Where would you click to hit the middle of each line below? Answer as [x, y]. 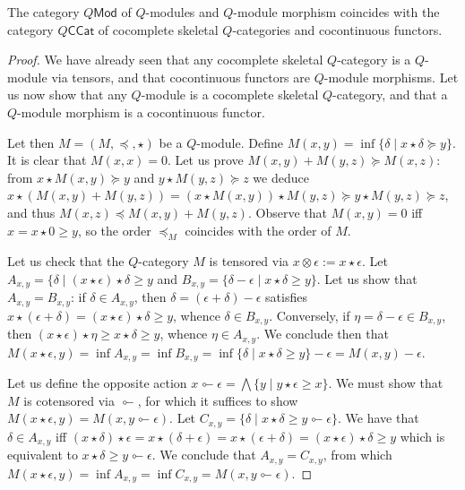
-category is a [374, 60]
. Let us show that [367, 278]
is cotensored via [69, 400]
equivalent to [43, 455]
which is [422, 436]
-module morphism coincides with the [336, 12]
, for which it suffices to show [218, 400]
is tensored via [249, 261]
